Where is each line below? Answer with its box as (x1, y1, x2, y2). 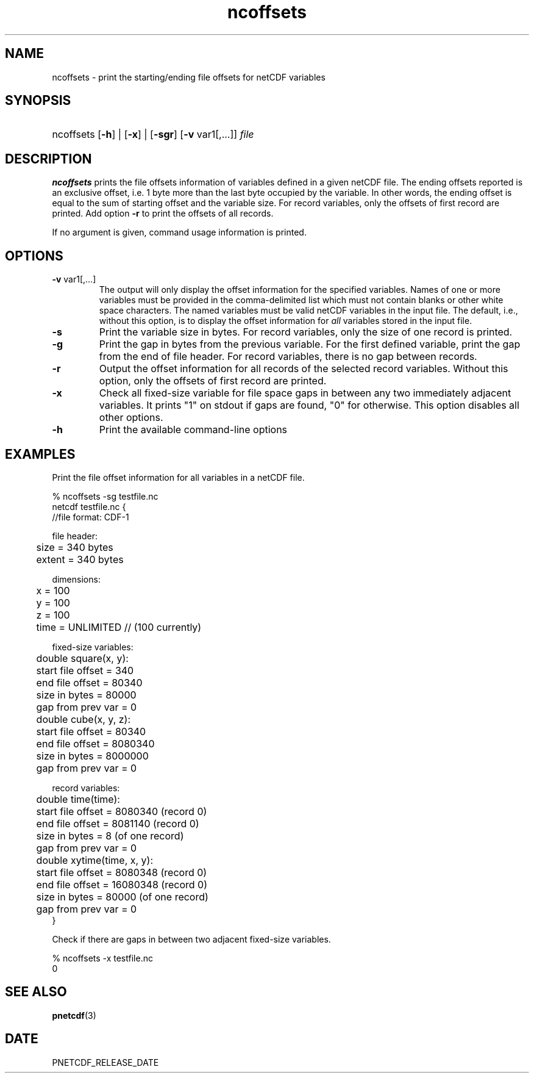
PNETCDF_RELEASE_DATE (52, 1057, 159, 1068)
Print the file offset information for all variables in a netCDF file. (52, 472, 305, 483)
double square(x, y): (36, 652, 129, 664)
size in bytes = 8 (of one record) (36, 829, 184, 842)
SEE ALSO (5, 984, 67, 1000)
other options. (99, 411, 163, 424)
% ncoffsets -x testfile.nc (52, 952, 153, 963)
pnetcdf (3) (52, 1010, 96, 1021)
